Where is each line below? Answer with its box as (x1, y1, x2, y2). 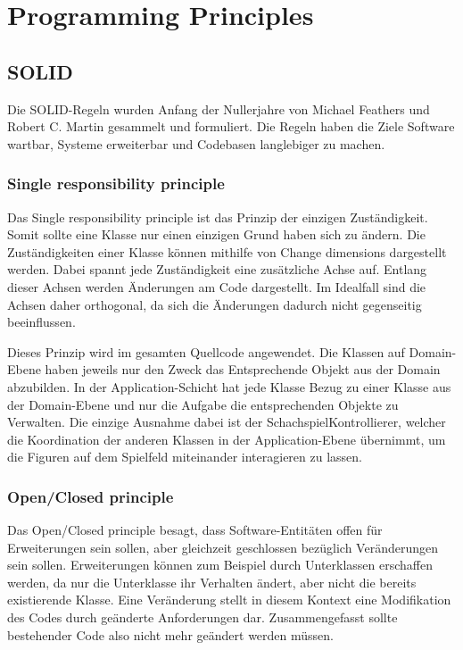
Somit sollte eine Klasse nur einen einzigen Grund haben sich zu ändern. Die (7, 225, 426, 244)
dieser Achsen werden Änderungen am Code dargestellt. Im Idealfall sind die (7, 277, 426, 296)
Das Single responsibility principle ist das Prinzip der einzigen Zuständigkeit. (7, 207, 428, 226)
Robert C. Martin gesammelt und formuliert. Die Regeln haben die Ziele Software (7, 117, 455, 136)
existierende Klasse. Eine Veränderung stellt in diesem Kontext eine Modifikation (7, 590, 451, 609)
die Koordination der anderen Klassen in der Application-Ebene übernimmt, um (7, 429, 446, 448)
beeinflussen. (7, 312, 76, 331)
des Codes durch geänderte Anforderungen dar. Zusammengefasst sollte (7, 608, 398, 627)
